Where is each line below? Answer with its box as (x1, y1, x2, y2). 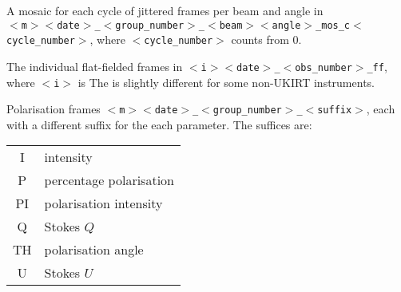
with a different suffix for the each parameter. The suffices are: (6, 116, 312, 132)
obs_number (295, 61, 352, 73)
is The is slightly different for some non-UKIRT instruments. (77, 73, 375, 90)
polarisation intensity (44, 194, 163, 213)
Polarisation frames (6, 101, 101, 117)
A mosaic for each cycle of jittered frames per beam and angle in (6, 2, 324, 18)
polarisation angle (44, 240, 144, 259)
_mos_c (316, 19, 351, 31)
